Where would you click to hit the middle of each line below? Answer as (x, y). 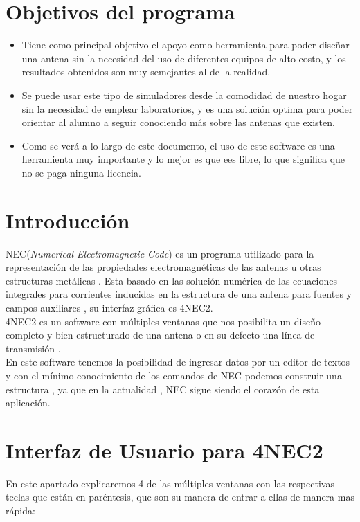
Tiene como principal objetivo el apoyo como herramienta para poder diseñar (186, 45)
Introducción (68, 220)
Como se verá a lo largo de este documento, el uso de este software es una (178, 145)
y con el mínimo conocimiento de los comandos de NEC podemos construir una (174, 375)
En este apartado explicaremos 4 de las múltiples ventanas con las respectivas (170, 483)
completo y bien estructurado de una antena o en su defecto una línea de (160, 335)
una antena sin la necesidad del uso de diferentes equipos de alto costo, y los (184, 58)
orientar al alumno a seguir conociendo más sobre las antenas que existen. (178, 122)
